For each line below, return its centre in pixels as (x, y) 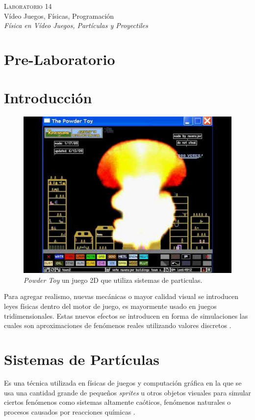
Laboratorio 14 (28, 6)
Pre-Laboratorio (60, 59)
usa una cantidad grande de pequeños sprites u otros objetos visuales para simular (127, 392)
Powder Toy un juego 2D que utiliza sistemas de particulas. (113, 280)
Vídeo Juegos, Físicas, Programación (59, 15)
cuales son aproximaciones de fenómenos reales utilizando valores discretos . (118, 325)
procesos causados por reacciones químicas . (70, 411)
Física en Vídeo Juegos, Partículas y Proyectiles (76, 25)
